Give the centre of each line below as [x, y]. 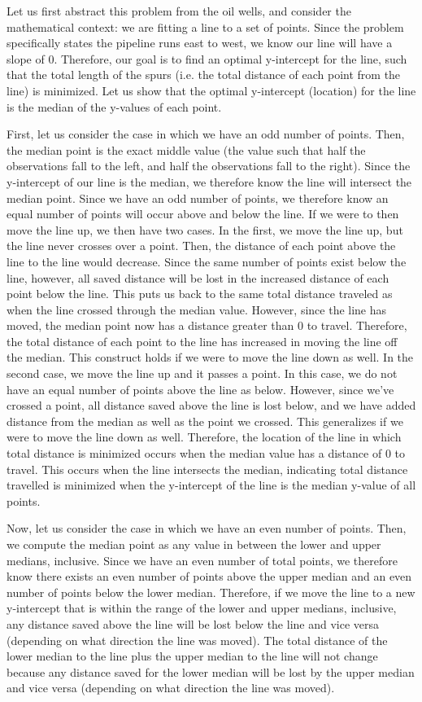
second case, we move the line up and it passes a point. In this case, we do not [202, 373]
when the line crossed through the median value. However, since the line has [197, 309]
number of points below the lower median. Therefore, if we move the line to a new [211, 592]
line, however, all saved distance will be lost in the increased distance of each [198, 277]
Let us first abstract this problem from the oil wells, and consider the [179, 11]
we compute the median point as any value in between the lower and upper [194, 544]
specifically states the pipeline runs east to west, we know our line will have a [200, 43]
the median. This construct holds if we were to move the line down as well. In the [210, 357]
